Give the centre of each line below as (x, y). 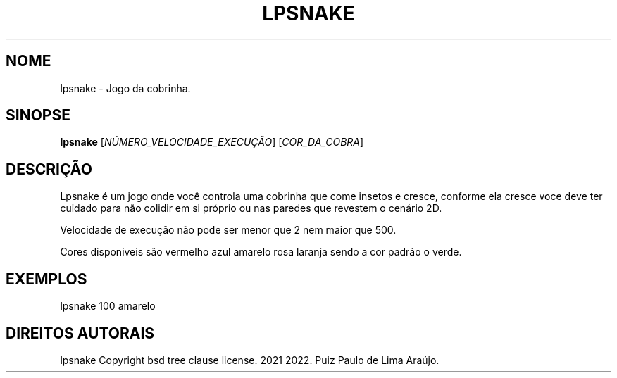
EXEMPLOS (46, 279)
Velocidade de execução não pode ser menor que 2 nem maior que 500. (228, 230)
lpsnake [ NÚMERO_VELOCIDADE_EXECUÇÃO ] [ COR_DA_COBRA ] (212, 142)
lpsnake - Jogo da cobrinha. (125, 88)
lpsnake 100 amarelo (108, 306)
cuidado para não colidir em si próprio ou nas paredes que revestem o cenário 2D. (251, 208)
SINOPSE (38, 115)
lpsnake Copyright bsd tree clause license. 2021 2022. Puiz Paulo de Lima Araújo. (250, 360)
